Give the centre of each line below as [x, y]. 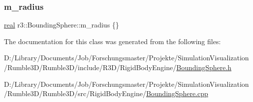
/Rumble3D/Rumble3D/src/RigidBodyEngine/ [75, 93]
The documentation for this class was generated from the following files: [112, 41]
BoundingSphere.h [204, 67]
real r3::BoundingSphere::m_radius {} [62, 25]
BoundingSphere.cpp [177, 93]
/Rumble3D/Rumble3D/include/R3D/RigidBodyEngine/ [90, 67]
